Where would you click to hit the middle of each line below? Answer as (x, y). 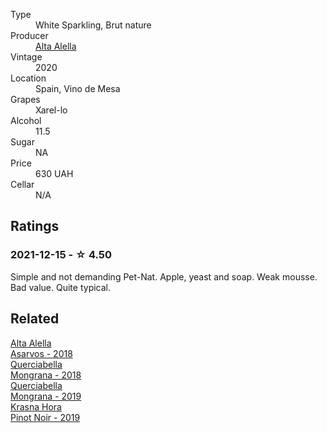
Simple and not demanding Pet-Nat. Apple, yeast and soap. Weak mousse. (164, 276)
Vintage (26, 57)
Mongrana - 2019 (46, 396)
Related (35, 319)
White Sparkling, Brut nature (93, 25)
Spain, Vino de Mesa (78, 88)
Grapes (25, 99)
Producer (29, 35)
